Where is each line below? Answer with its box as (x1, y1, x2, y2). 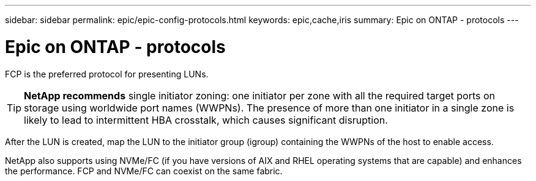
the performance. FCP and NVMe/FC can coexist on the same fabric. (5, 165, 283, 176)
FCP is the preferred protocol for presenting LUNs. (5, 68, 209, 79)
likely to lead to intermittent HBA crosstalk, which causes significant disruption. (24, 113, 388, 126)
